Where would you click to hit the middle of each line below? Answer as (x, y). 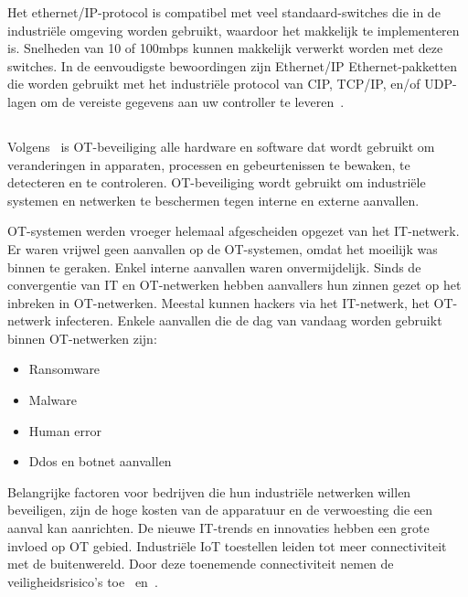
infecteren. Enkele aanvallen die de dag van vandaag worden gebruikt (249, 320)
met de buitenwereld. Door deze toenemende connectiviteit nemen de (201, 564)
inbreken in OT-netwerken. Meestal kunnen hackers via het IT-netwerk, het (218, 302)
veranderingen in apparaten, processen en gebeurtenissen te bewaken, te (209, 164)
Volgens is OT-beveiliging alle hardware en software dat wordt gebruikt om (221, 146)
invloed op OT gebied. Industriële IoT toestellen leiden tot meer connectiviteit (227, 545)
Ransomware (64, 369)
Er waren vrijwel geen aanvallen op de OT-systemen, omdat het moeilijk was (223, 248)
